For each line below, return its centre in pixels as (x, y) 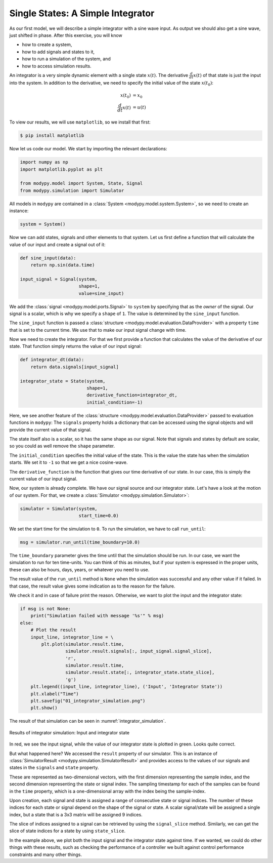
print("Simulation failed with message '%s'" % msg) (97, 616)
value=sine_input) (101, 293)
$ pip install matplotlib (52, 136)
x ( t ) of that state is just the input (227, 75)
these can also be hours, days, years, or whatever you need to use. (79, 569)
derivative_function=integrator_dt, (132, 395)
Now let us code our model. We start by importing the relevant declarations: (88, 149)
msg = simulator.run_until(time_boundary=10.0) (80, 542)
